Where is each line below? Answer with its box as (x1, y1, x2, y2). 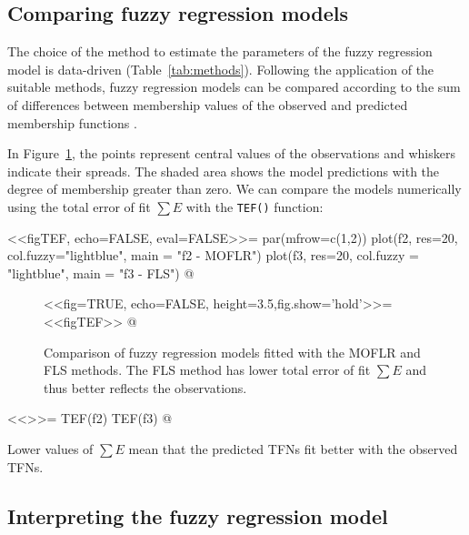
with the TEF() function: (185, 197, 324, 216)
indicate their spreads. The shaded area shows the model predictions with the (7, 161, 440, 180)
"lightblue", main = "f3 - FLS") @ (7, 263, 195, 282)
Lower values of (7, 439, 94, 458)
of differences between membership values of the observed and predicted (7, 95, 408, 114)
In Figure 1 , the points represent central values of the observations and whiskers (7, 144, 455, 163)
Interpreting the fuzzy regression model (7, 501, 388, 530)
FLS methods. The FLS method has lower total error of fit (44, 360, 371, 379)
